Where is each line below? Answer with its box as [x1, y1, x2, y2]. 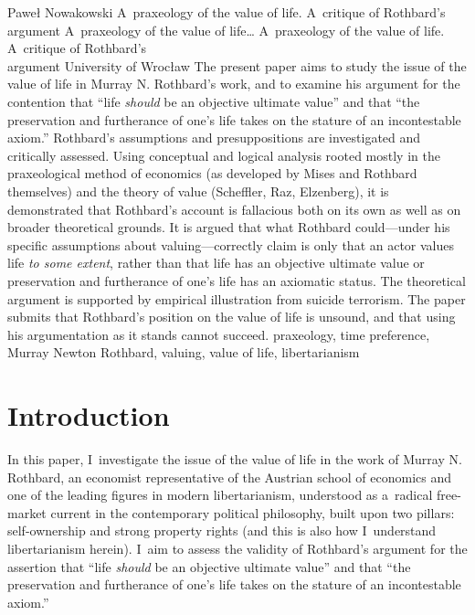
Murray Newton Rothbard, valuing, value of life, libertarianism [7, 343, 360, 362]
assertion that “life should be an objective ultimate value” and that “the [7, 557, 411, 576]
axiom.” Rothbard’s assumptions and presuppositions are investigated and [7, 128, 421, 147]
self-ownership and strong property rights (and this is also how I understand [7, 521, 437, 540]
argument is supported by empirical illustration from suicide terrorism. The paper [7, 289, 466, 308]
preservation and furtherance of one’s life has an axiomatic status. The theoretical [7, 270, 466, 290]
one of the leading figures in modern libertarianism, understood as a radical [7, 485, 433, 504]
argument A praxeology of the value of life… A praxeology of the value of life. [7, 20, 445, 39]
